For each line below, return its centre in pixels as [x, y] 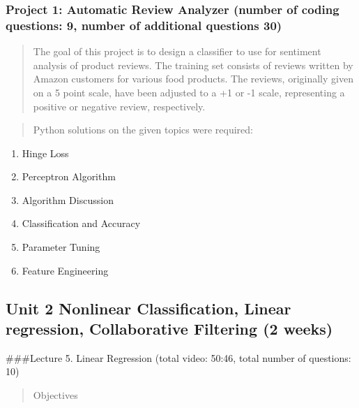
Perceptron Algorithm [69, 176]
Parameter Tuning [61, 247]
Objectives [55, 395]
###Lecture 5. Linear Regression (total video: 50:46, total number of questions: [178, 357]
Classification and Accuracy [81, 223]
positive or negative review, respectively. [119, 106]
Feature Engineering [65, 270]
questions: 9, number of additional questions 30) [144, 25]
